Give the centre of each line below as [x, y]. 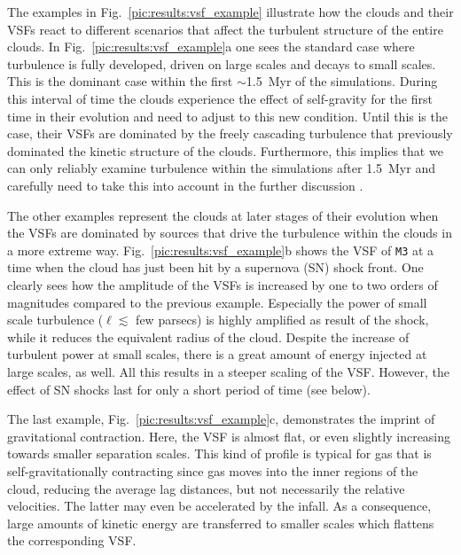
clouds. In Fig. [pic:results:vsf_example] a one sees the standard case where [211, 47]
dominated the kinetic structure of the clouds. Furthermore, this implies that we [225, 150]
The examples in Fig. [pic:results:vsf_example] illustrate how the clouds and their [230, 12]
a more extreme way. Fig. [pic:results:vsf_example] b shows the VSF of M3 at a [221, 250]
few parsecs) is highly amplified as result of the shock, [282, 320]
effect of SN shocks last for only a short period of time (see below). [189, 389]
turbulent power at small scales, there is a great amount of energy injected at [217, 354]
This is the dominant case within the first [120, 81]
